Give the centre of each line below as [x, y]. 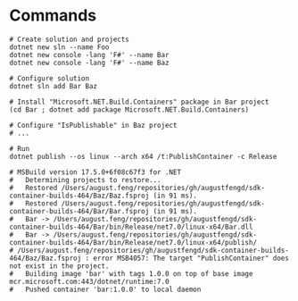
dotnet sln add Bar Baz [54, 86]
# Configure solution [50, 78]
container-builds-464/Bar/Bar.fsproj [79, 211]
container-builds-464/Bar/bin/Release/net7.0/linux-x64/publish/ [133, 242]
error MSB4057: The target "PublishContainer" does [191, 258]
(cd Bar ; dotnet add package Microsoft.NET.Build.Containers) [129, 109]
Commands [53, 16]
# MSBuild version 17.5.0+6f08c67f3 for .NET [95, 172]
